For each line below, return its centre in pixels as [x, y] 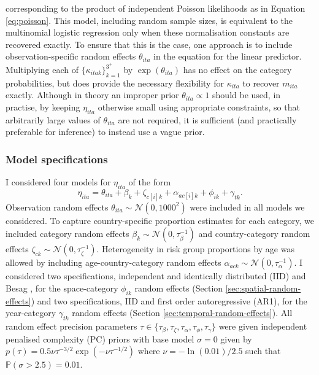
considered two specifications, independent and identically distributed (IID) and [156, 276]
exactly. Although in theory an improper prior [92, 95]
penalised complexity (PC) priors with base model [100, 338]
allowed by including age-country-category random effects [113, 262]
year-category [31, 313]
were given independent [263, 326]
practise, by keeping [43, 107]
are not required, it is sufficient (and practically [207, 119]
